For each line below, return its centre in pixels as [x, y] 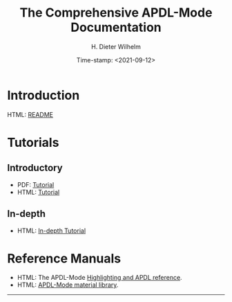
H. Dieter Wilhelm [116, 46]
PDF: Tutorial [36, 184]
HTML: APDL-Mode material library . [68, 285]
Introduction [43, 95]
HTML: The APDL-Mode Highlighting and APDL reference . [99, 278]
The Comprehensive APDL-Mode [116, 13]
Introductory [35, 168]
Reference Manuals [64, 258]
